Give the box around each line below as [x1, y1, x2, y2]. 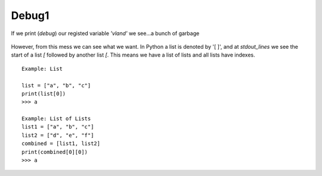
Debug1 [11, 9, 49, 22]
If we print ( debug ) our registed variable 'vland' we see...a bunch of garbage [11, 30, 200, 37]
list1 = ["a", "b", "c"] [21, 124, 94, 130]
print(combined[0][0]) [21, 149, 88, 155]
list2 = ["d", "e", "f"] [21, 131, 94, 139]
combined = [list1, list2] [21, 140, 101, 147]
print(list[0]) [21, 90, 66, 97]
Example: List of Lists [21, 115, 91, 122]
